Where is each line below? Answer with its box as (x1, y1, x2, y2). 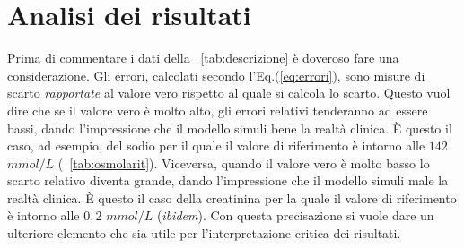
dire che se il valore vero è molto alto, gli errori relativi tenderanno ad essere (7, 100, 428, 119)
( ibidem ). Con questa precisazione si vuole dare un (156, 206, 434, 225)
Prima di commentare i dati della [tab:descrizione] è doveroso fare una (7, 48, 399, 67)
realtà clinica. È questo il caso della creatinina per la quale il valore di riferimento (7, 188, 457, 207)
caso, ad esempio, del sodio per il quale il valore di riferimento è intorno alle (7, 136, 425, 155)
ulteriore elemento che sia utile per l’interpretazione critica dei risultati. (7, 224, 401, 243)
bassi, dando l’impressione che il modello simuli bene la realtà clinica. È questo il (7, 118, 452, 137)
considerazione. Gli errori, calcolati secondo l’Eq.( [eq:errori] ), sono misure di (7, 65, 425, 84)
